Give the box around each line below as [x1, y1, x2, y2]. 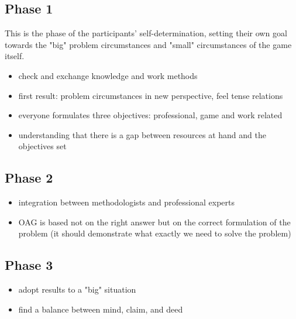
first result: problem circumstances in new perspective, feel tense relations [18, 89, 283, 101]
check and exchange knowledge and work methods [18, 69, 198, 81]
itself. [5, 50, 25, 62]
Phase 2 [5, 169, 53, 187]
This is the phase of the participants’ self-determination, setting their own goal [5, 27, 287, 39]
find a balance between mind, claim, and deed [18, 303, 183, 315]
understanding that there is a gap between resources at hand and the [18, 128, 266, 140]
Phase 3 [5, 256, 53, 274]
